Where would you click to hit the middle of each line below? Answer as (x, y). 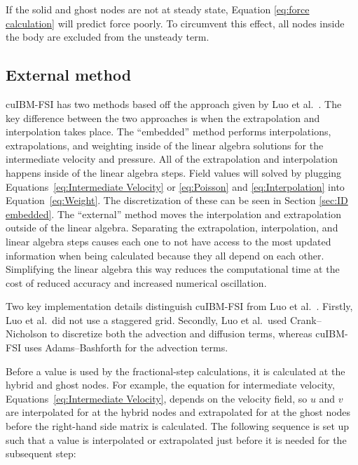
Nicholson (27, 333)
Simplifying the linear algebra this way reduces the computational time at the (173, 269)
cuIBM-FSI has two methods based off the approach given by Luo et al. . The (174, 103)
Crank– (305, 319)
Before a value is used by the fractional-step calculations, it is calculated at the (175, 371)
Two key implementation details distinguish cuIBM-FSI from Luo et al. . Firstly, (179, 306)
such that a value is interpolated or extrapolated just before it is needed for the (176, 439)
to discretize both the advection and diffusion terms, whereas (181, 333)
